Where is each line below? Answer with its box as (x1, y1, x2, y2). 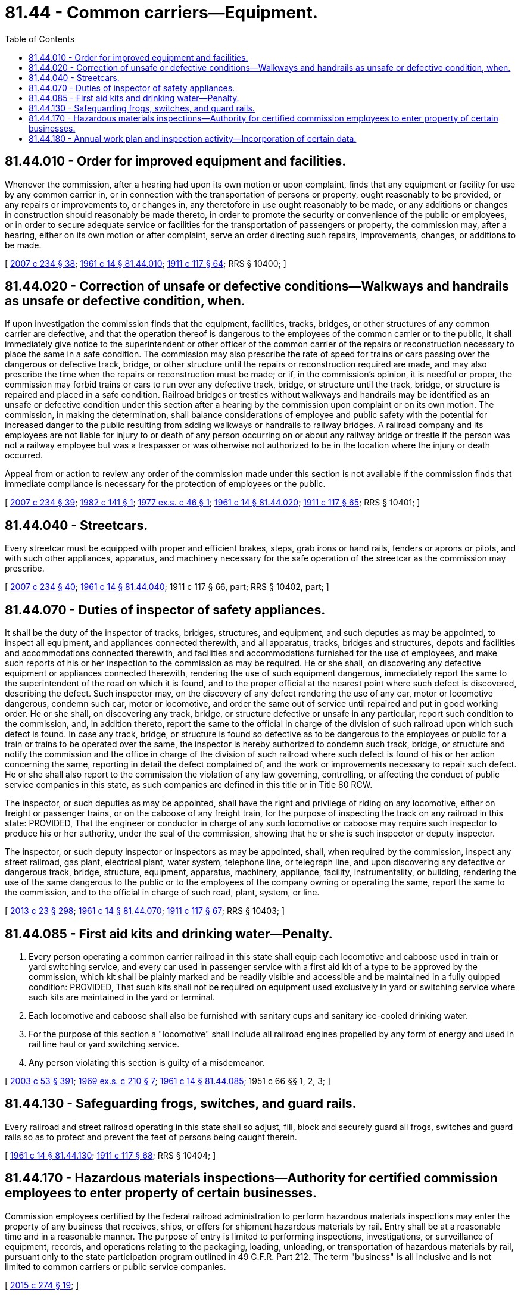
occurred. (5, 450, 43, 461)
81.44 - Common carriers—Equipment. (5, 2, 319, 23)
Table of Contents (5, 33, 75, 44)
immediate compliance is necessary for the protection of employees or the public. (5, 479, 326, 489)
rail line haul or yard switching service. (29, 1038, 180, 1049)
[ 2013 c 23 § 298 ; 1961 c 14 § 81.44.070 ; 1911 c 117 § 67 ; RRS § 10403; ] (5, 906, 285, 916)
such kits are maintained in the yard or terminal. (29, 991, 216, 1002)
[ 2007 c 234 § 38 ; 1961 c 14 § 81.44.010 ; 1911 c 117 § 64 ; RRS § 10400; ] (5, 258, 286, 269)
